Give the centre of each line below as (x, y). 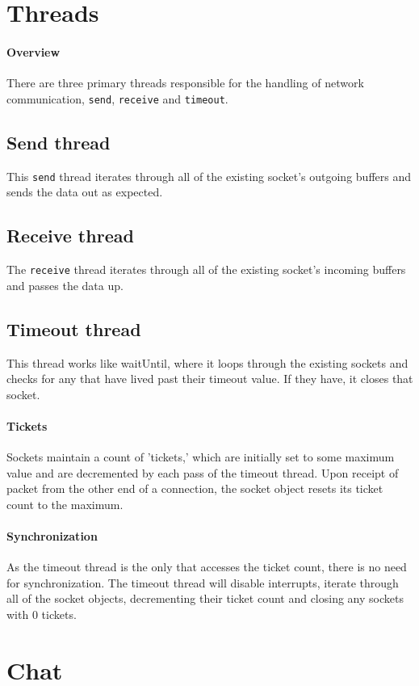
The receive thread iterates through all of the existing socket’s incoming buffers (206, 269)
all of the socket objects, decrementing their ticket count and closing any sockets (205, 598)
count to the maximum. (65, 504)
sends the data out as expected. (85, 192)
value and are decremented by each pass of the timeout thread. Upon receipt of (203, 472)
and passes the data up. (65, 285)
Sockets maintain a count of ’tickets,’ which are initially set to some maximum (201, 457)
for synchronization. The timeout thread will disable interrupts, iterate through (203, 582)
